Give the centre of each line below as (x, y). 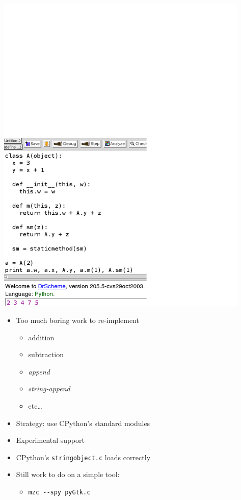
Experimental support (50, 440)
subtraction (46, 354)
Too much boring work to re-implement (78, 320)
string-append (49, 389)
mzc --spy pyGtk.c (59, 493)
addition (41, 337)
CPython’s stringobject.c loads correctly (83, 457)
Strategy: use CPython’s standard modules (83, 423)
